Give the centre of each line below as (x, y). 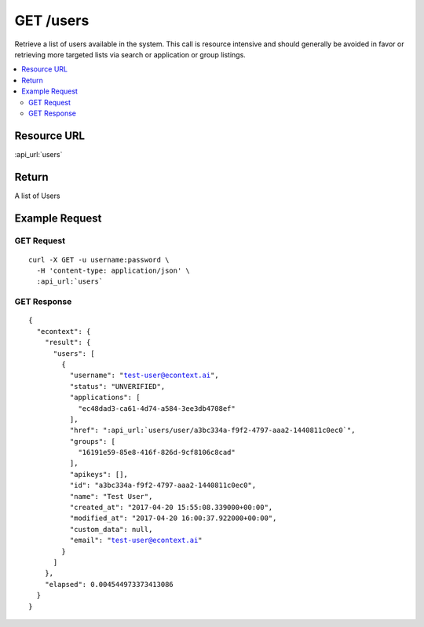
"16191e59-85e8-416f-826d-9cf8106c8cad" (157, 453)
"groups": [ (93, 441)
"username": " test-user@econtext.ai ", (144, 376)
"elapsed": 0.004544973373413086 (109, 584)
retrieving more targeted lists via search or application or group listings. (130, 54)
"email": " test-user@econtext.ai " (136, 541)
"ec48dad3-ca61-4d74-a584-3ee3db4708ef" (157, 408)
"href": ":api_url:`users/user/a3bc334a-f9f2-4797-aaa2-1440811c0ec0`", (212, 431)
